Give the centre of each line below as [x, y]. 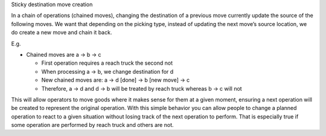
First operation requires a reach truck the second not [107, 63]
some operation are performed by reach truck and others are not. [92, 125]
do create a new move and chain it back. [62, 33]
